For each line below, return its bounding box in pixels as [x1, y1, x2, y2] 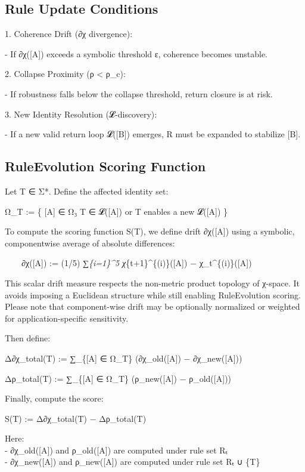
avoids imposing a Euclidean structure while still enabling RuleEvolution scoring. [5, 288, 301, 301]
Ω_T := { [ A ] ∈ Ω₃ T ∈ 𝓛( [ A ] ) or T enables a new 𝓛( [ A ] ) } [5, 205, 228, 217]
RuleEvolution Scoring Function [5, 157, 206, 175]
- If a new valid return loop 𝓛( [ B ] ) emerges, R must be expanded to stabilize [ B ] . [5, 128, 301, 140]
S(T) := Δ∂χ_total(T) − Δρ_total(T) [5, 412, 147, 424]
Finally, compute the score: [5, 392, 104, 405]
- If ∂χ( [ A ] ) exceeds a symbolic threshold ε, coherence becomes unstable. [5, 47, 268, 60]
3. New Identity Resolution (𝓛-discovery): [5, 107, 157, 120]
